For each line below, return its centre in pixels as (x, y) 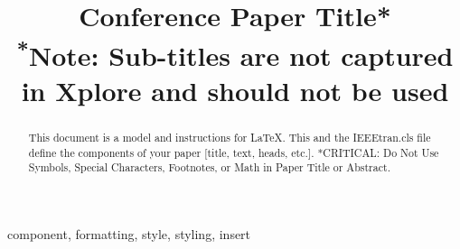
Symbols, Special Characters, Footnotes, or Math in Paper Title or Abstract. (209, 167)
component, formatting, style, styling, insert (129, 233)
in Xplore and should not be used (235, 90)
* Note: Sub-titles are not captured (235, 53)
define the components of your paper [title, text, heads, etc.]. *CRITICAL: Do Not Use (234, 152)
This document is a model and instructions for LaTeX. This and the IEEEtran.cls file (230, 137)
